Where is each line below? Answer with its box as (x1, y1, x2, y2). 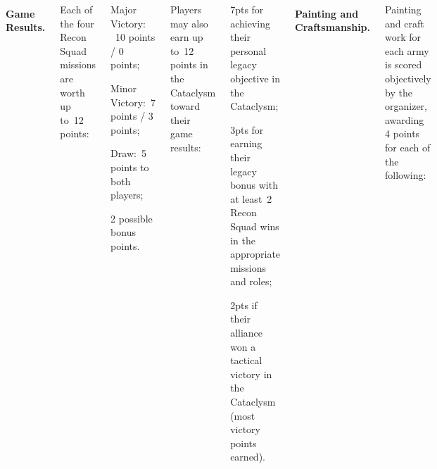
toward (170, 99, 200, 113)
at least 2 (230, 191, 272, 206)
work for (385, 30, 422, 44)
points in (170, 57, 208, 72)
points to (110, 159, 149, 174)
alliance (230, 325, 263, 340)
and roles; (230, 274, 272, 289)
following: (385, 168, 426, 182)
